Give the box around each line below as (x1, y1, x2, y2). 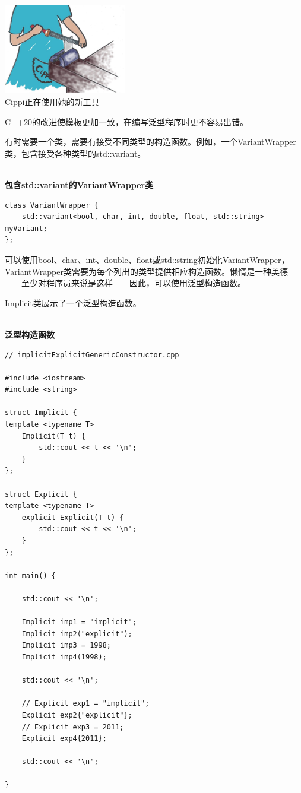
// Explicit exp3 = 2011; (21, 722, 124, 731)
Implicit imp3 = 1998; (21, 641, 111, 650)
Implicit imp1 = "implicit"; (21, 618, 137, 627)
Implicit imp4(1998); (21, 652, 107, 661)
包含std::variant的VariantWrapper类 (5, 178, 154, 191)
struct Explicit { (5, 490, 77, 499)
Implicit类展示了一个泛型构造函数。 (5, 296, 141, 309)
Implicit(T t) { (21, 432, 86, 440)
